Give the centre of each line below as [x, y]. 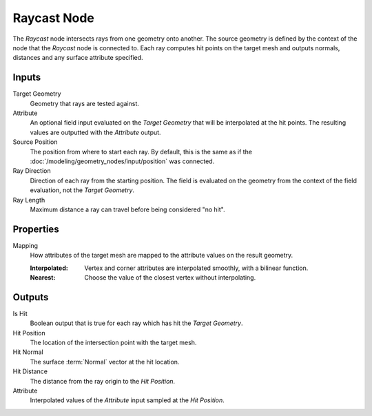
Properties [36, 229]
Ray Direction [32, 171]
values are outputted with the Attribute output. [95, 132]
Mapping [25, 245]
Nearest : [43, 278]
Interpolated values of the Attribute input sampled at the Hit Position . [127, 400]
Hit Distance [30, 371]
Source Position [35, 142]
